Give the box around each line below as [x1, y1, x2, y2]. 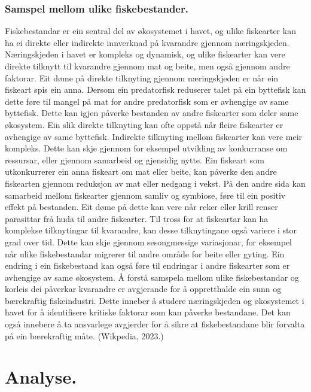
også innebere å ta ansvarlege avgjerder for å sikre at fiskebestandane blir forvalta [5, 318, 305, 330]
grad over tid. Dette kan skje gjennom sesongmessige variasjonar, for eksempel [5, 235, 292, 248]
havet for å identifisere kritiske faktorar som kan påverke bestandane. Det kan [5, 306, 291, 318]
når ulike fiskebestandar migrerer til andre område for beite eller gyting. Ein [5, 247, 285, 260]
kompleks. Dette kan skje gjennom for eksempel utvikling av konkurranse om [5, 142, 288, 154]
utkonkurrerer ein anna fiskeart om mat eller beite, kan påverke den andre [5, 165, 277, 178]
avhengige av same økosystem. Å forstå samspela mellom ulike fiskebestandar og [5, 271, 299, 283]
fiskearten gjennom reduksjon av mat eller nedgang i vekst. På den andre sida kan [5, 177, 306, 189]
